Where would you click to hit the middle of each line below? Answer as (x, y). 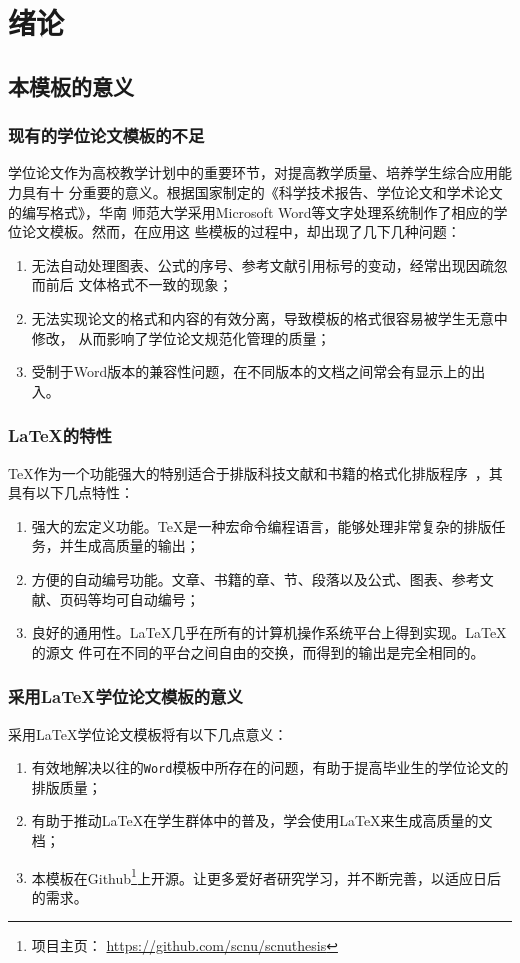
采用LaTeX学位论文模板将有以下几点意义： (148, 733)
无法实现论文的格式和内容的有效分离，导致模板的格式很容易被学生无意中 (269, 317)
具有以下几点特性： (71, 492)
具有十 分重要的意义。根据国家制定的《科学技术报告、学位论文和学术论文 (262, 191)
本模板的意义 (71, 85)
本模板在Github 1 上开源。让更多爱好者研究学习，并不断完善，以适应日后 (266, 876)
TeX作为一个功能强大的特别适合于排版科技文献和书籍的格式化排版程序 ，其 (255, 472)
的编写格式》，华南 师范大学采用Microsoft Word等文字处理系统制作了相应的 (251, 211)
